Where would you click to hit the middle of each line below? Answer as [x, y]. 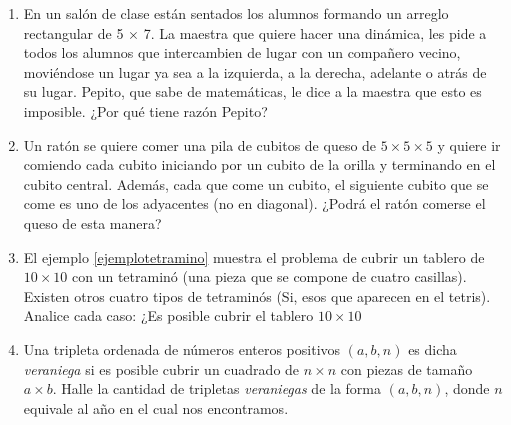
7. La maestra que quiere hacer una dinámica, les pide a [315, 32]
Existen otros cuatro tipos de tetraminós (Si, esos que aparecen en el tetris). [257, 295]
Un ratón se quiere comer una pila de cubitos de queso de [200, 144]
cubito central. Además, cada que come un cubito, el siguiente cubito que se [256, 183]
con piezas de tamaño [406, 368]
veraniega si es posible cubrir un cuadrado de [161, 368]
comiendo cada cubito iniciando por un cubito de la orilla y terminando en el [259, 164]
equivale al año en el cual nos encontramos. [156, 407]
